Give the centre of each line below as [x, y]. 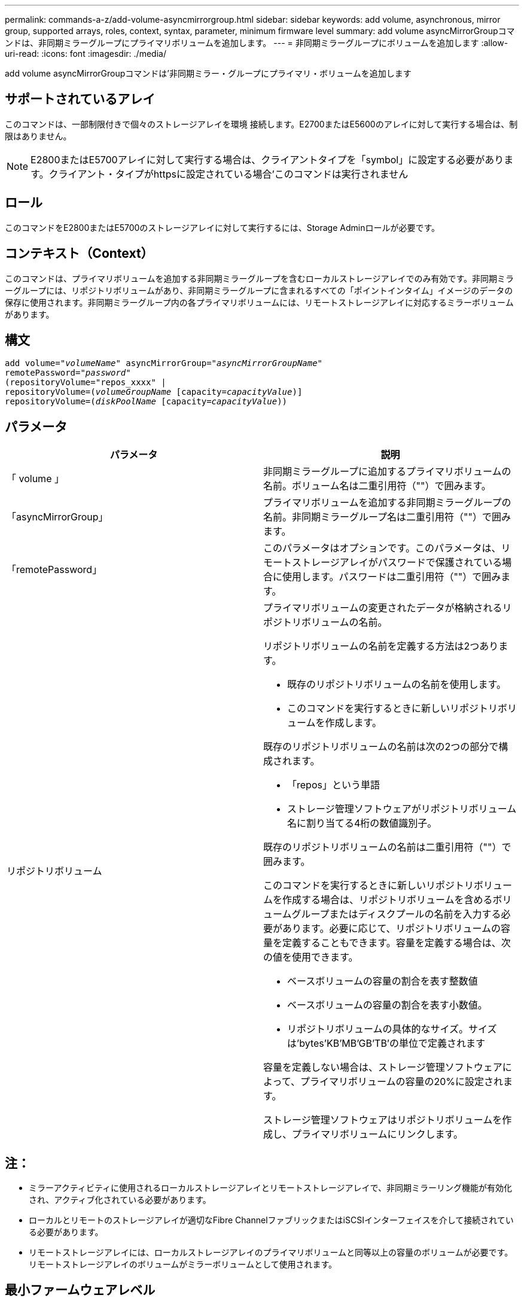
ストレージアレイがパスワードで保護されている [397, 563]
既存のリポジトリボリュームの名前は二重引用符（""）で [387, 847]
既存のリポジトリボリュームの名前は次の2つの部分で [381, 747]
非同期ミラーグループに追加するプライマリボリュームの [387, 472]
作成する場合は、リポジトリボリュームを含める [388, 900]
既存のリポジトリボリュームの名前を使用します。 [397, 685]
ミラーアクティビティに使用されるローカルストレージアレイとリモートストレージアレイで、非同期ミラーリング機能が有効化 [270, 1188]
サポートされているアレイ [80, 99]
